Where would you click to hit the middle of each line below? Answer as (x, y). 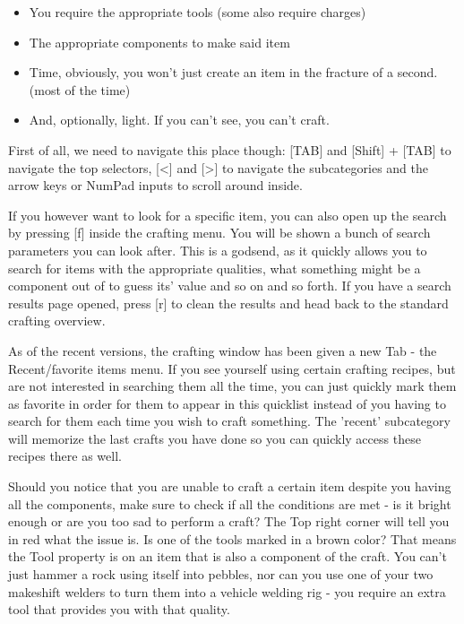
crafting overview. (57, 321)
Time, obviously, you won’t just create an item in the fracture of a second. (233, 72)
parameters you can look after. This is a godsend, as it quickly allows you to (218, 250)
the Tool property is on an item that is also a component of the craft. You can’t (228, 556)
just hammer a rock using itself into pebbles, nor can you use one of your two (221, 574)
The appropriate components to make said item (159, 42)
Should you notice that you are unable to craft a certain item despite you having (230, 486)
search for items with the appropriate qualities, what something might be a (215, 268)
